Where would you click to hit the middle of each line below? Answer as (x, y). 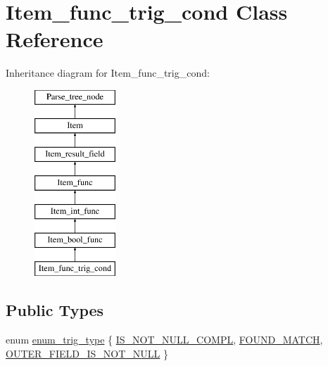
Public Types (55, 310)
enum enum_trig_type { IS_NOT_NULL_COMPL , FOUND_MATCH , (164, 340)
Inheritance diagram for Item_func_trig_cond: (108, 73)
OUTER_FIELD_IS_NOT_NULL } (87, 353)
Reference (55, 39)
